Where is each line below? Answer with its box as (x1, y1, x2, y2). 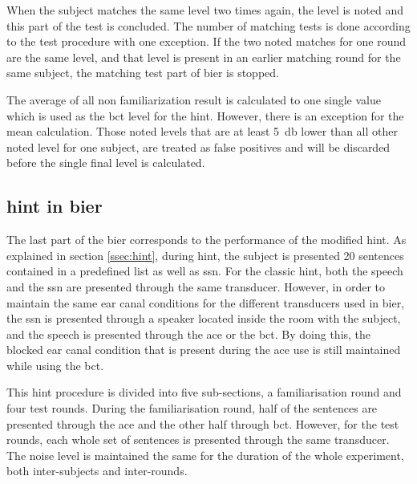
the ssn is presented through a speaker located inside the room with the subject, (6, 310, 401, 327)
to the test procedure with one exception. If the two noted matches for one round (6, 33, 407, 50)
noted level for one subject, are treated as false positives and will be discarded (6, 138, 391, 155)
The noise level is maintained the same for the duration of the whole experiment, (6, 446, 404, 463)
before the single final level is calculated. (6, 154, 205, 171)
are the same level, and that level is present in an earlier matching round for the (6, 48, 401, 65)
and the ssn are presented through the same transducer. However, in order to (6, 278, 386, 295)
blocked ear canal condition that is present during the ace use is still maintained (6, 341, 401, 358)
